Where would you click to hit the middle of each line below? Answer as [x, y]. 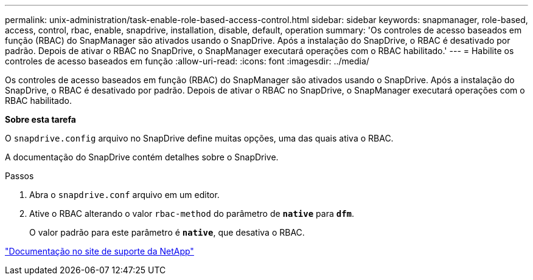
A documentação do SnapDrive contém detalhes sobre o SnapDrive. [142, 157]
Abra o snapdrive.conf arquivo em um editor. [124, 195]
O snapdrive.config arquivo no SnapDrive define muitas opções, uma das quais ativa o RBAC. [199, 138]
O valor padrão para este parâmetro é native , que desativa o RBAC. [167, 232]
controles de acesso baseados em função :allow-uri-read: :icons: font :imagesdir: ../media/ [187, 61]
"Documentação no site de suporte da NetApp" [99, 251]
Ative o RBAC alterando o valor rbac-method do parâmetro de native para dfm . [192, 213]
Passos [19, 176]
